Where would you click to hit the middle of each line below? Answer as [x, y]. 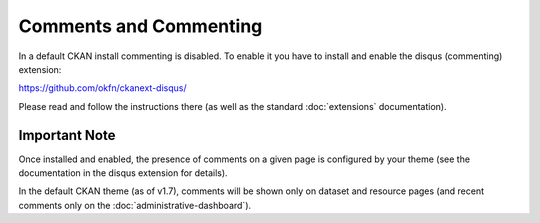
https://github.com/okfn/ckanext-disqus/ [102, 88]
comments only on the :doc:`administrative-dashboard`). [135, 205]
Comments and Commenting [140, 26]
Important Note [67, 135]
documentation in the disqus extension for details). [123, 173]
